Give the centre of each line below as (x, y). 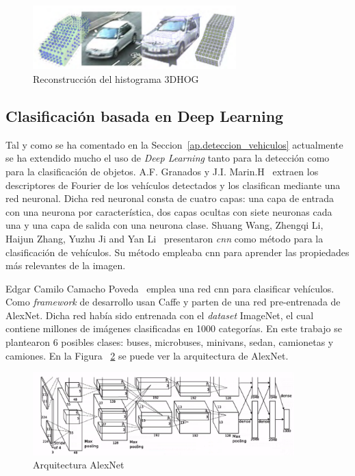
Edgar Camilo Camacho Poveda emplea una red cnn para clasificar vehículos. (170, 288)
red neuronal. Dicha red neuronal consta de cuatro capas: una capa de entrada (170, 198)
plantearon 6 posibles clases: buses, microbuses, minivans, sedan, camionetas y (170, 342)
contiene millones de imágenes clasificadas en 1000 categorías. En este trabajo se (174, 328)
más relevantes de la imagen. (66, 265)
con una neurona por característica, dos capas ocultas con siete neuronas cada (169, 211)
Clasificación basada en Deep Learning (145, 115)
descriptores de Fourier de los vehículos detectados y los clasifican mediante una (173, 185)
